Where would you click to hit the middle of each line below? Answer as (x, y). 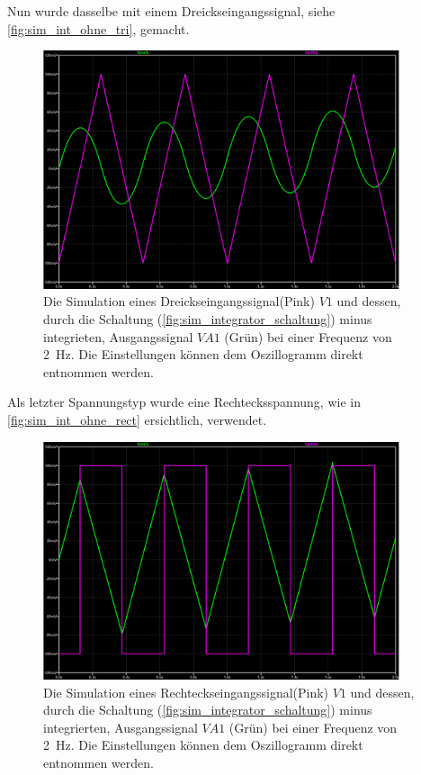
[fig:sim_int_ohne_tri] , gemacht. (99, 28)
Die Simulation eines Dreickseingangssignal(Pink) (179, 301)
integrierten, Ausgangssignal (121, 727)
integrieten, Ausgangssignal (118, 336)
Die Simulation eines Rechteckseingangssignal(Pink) (186, 692)
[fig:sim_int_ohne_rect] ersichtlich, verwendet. (137, 419)
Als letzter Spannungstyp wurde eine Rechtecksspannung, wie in (184, 402)
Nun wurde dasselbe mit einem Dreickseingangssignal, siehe (171, 11)
